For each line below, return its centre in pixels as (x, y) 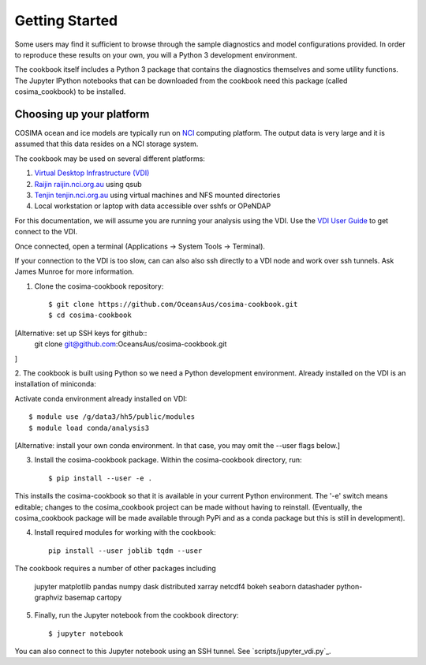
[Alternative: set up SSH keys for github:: (81, 333)
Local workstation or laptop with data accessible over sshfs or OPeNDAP (153, 206)
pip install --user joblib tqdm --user (125, 551)
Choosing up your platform (82, 114)
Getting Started (66, 21)
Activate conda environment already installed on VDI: (101, 398)
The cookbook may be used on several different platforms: (110, 159)
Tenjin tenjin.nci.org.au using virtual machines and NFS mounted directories (157, 195)
